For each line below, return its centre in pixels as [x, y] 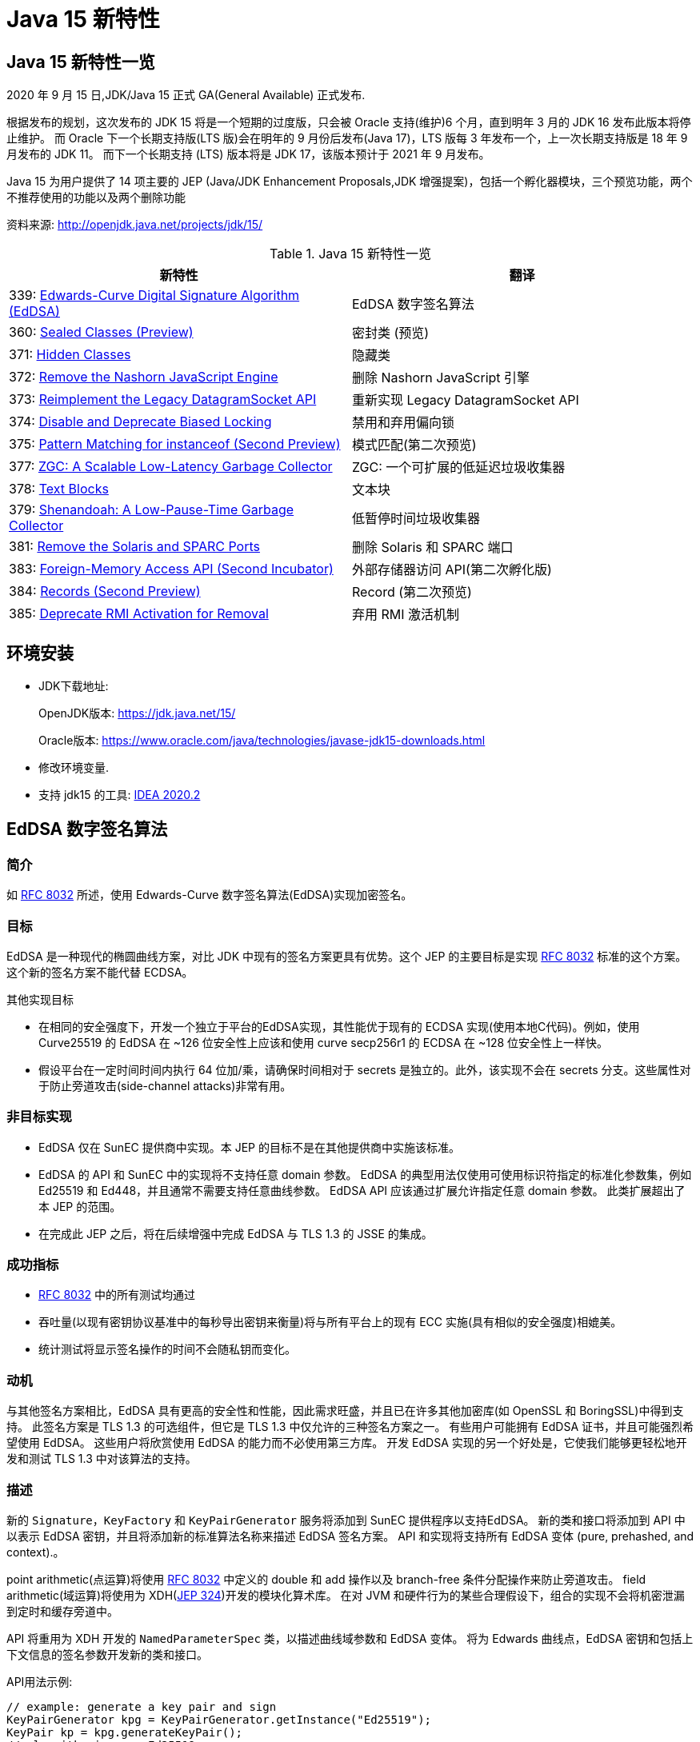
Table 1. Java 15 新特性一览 [350, 254]
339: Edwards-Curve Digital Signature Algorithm [154, 296]
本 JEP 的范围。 [80, 1206]
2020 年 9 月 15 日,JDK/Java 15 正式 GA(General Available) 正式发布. [186, 95]
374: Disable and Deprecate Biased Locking [140, 422]
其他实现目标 [40, 999]
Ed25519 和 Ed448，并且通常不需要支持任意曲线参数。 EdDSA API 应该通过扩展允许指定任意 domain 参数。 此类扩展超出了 [362, 1190]
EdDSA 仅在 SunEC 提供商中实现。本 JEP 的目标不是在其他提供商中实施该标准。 [249, 1147]
